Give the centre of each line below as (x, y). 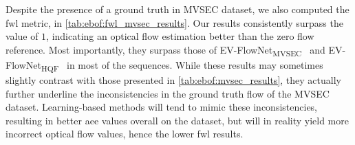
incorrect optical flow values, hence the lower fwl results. (125, 134)
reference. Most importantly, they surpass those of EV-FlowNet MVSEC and (165, 50)
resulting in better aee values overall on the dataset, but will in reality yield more (177, 120)
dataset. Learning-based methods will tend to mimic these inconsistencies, (162, 107)
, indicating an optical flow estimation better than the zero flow (180, 36)
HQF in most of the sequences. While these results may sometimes (182, 65)
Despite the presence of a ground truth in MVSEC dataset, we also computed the (177, 9)
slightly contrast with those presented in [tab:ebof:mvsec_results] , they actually (173, 80)
